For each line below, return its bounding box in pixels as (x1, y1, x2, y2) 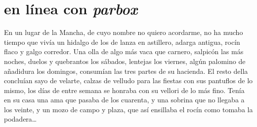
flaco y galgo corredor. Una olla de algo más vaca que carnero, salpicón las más (4, 46, 244, 57)
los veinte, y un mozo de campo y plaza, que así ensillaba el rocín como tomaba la (4, 104, 253, 114)
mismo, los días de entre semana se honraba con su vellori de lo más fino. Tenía (4, 85, 245, 95)
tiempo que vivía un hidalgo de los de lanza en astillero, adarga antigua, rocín (4, 36, 240, 47)
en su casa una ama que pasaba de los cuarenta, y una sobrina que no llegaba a (4, 95, 245, 105)
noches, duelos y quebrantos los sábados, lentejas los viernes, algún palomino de (4, 56, 246, 66)
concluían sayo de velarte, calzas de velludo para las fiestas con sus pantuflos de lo (4, 75, 253, 86)
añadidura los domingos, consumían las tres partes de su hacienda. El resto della (4, 65, 248, 76)
